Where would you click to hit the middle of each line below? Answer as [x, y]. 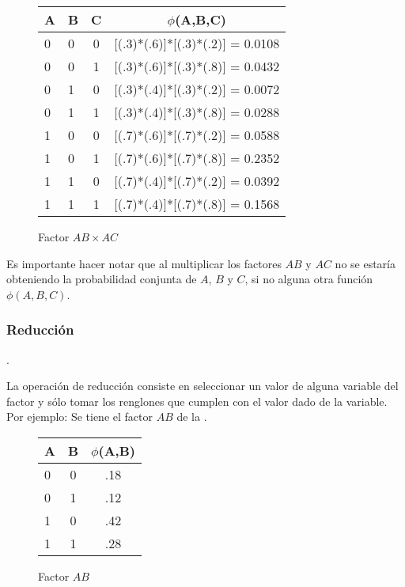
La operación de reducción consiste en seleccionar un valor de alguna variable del [202, 386]
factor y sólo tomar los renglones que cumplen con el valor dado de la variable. [197, 401]
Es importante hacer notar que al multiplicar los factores [144, 263]
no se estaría [365, 263]
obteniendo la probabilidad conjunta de [102, 279]
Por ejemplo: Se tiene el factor [79, 417]
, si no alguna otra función [309, 279]
